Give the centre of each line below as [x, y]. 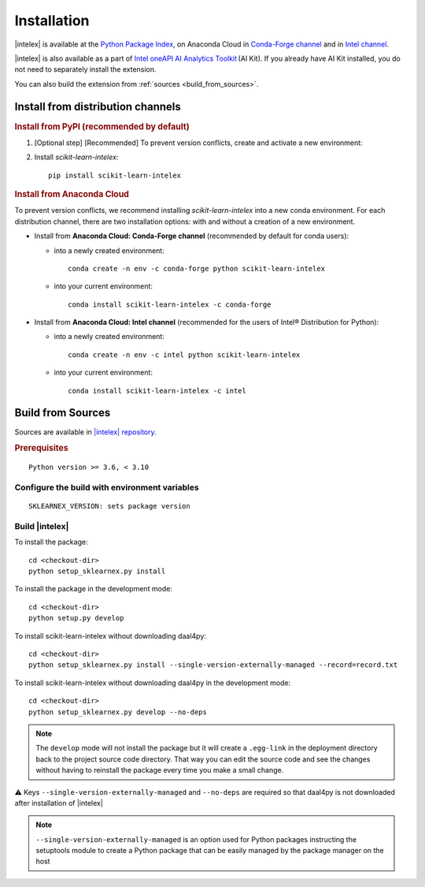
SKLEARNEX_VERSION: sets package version [109, 506]
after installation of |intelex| [59, 803]
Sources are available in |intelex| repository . [85, 432]
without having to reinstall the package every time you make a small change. [160, 770]
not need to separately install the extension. [85, 69]
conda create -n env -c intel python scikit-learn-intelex [184, 354]
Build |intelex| [42, 526]
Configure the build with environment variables [107, 487]
